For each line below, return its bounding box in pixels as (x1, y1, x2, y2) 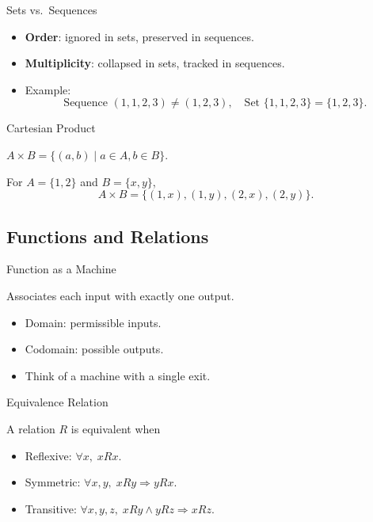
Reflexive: (25, 447, 72, 463)
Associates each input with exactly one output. (6, 287, 234, 303)
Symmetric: (25, 474, 81, 490)
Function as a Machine (6, 261, 116, 277)
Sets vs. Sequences (6, 2, 97, 17)
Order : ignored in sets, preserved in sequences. (25, 28, 254, 44)
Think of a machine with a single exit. (25, 367, 211, 383)
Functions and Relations (6, 223, 209, 248)
